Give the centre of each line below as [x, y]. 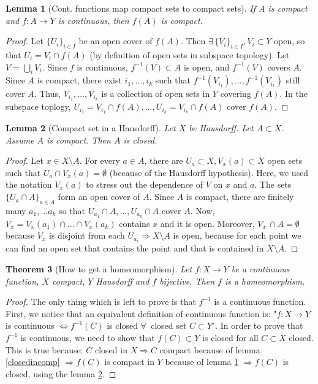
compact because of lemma [210, 349]
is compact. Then [79, 140]
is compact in [129, 362]
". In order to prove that [257, 325]
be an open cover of [115, 41]
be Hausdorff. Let [221, 128]
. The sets [273, 184]
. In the [293, 94]
